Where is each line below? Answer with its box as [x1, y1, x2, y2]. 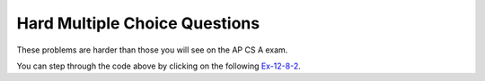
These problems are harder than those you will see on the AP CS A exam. [16, 45, 288, 55]
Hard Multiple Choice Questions [16, 13, 260, 33]
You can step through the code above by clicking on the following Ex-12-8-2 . [16, 61, 301, 71]
